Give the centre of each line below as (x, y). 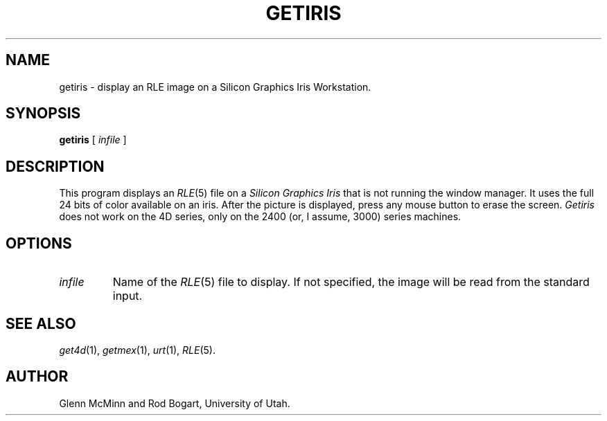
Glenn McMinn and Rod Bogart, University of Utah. (175, 403)
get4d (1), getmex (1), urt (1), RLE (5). (137, 350)
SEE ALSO (41, 323)
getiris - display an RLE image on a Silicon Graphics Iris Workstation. (215, 87)
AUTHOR (37, 377)
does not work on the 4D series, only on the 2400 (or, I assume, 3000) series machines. (260, 217)
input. (127, 296)
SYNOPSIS (43, 114)
